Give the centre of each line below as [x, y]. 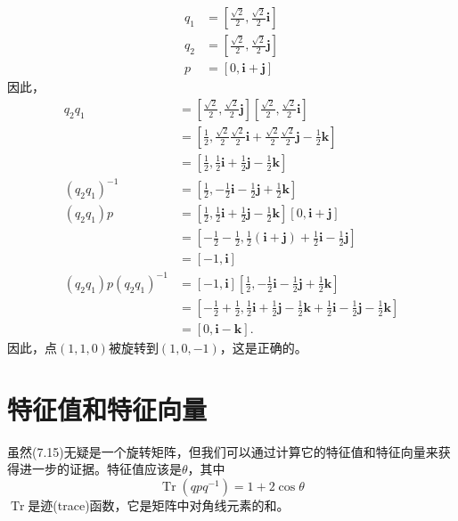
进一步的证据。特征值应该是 [100, 469]
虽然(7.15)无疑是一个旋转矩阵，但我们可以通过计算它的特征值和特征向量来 [223, 451]
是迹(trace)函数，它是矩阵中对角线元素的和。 [159, 505]
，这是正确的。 [263, 347]
